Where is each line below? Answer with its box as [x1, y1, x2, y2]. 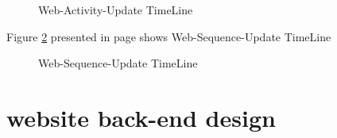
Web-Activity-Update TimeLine [38, 2, 193, 17]
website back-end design [6, 101, 276, 133]
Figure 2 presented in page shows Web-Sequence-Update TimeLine [6, 28, 331, 44]
